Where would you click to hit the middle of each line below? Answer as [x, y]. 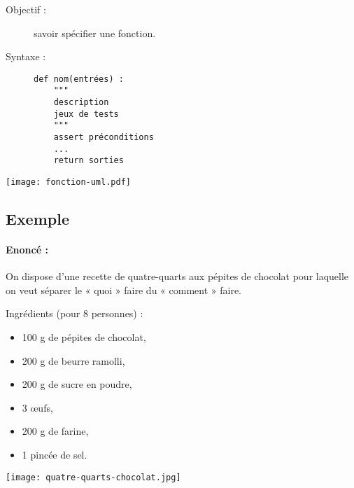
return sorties [88, 161]
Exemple [37, 219]
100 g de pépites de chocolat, [84, 337]
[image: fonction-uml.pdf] [68, 182]
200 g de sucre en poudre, [77, 384]
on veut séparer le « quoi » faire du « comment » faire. [124, 290]
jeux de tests [86, 114]
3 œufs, [37, 407]
